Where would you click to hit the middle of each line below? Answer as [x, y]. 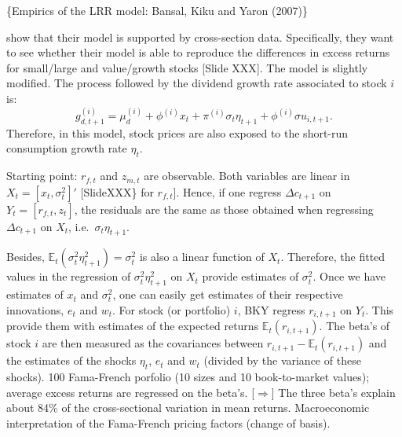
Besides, [26, 257]
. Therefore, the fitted [333, 257]
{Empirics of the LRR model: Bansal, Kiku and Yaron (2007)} [157, 10]
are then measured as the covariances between [153, 343]
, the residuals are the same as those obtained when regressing [224, 209]
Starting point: [42, 176]
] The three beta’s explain [333, 392]
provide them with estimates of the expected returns [133, 326]
